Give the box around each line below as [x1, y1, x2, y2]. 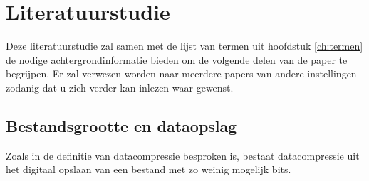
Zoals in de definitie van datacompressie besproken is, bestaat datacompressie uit [6, 148, 360, 163]
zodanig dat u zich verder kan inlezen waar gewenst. [6, 79, 234, 94]
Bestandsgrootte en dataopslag [6, 114, 237, 136]
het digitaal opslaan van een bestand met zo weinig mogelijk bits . [6, 162, 291, 177]
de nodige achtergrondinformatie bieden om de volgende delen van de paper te [6, 52, 348, 67]
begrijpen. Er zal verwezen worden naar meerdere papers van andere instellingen [6, 66, 357, 81]
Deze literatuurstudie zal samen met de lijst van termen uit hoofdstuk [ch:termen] [6, 38, 363, 53]
